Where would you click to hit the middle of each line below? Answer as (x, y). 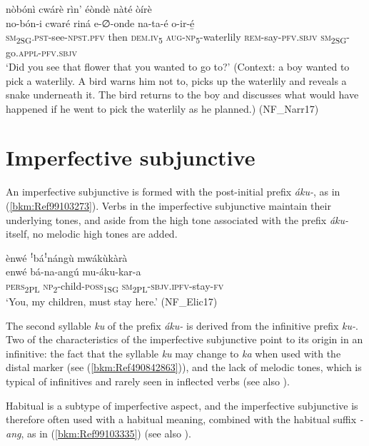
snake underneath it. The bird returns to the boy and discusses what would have (182, 95)
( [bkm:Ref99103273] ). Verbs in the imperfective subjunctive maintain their (168, 206)
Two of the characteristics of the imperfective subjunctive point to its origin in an (184, 339)
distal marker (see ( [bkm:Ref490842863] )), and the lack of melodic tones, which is (184, 367)
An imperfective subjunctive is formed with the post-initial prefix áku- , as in (173, 192)
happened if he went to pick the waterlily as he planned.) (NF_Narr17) (162, 108)
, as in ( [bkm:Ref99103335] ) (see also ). (106, 433)
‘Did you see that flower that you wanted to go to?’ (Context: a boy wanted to (178, 66)
